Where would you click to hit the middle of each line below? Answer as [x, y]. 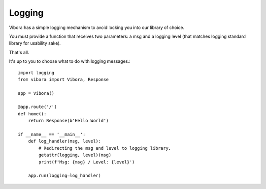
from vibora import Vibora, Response [64, 79]
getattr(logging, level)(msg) [75, 155]
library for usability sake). [35, 43]
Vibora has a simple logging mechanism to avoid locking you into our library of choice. [97, 27]
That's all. [19, 52]
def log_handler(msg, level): [64, 141]
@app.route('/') [37, 107]
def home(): [32, 114]
